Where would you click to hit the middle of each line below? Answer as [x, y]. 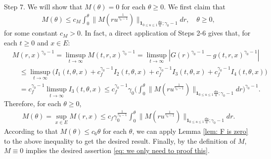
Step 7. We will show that [43, 6]
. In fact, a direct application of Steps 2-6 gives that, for [165, 33]
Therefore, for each [33, 103]
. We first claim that [195, 6]
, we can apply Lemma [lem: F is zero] [190, 131]
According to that [31, 131]
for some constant [31, 33]
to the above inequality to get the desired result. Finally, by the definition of [120, 140]
